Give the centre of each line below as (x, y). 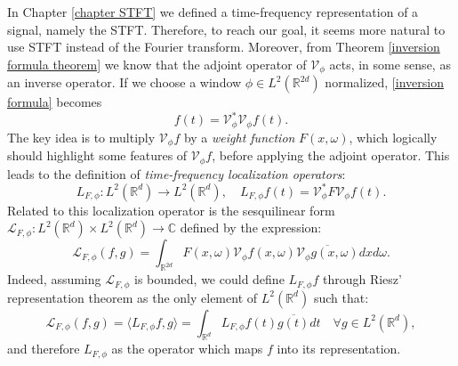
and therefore (44, 349)
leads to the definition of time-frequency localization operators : (177, 173)
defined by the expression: (251, 228)
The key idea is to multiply (81, 137)
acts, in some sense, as (390, 64)
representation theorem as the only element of (133, 297)
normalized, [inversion (384, 82)
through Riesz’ (362, 279)
